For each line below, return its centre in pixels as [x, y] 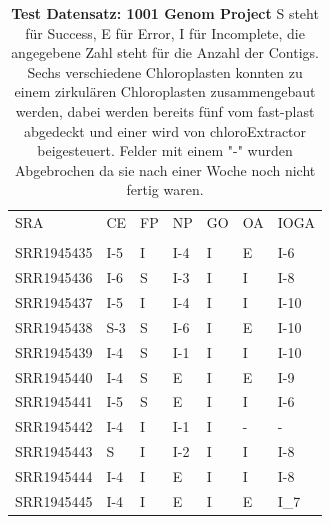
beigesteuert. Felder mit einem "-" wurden [165, 150]
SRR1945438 [54, 326]
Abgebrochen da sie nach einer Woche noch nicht [165, 169]
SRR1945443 [54, 451]
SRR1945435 [54, 252]
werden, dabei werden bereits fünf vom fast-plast [165, 110]
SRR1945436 [54, 277]
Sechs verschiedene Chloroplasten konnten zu [165, 71]
